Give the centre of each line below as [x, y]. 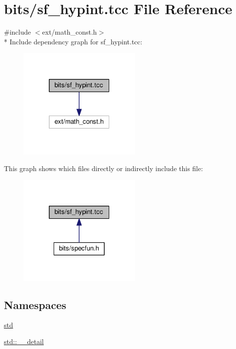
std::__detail [24, 341]
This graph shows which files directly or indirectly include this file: [104, 168]
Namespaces [35, 304]
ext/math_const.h [69, 32]
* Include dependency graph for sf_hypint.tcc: [73, 41]
